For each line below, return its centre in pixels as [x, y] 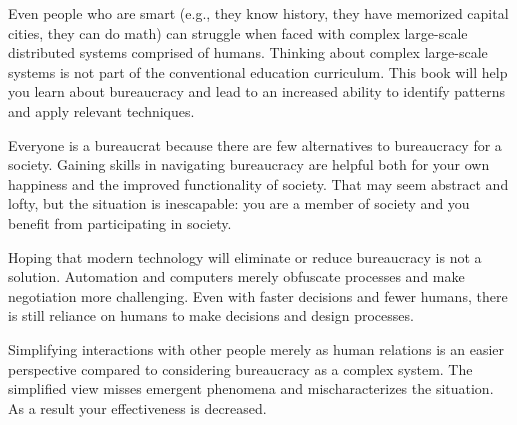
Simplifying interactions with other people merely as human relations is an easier [256, 348]
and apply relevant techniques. [101, 110]
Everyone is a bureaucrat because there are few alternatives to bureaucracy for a [255, 144]
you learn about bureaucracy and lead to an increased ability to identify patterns [257, 91]
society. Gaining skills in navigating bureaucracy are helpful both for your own [249, 164]
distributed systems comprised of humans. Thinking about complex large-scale [248, 52]
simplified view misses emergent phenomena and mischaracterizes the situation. [251, 388]
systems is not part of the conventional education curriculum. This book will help [258, 71]
